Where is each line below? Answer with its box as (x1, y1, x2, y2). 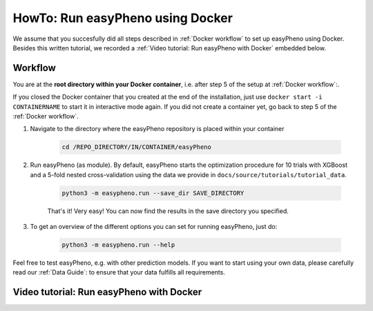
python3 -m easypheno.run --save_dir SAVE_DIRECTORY (61, 189, 245, 197)
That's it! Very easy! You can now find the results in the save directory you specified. (47, 207, 289, 215)
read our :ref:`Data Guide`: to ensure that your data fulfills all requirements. (12, 268, 226, 277)
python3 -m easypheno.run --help (61, 241, 175, 249)
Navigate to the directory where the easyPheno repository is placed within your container (30, 125, 285, 133)
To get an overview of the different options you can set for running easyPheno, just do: (30, 223, 278, 231)
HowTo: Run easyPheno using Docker (12, 10, 233, 26)
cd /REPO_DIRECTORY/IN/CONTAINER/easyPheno (61, 143, 212, 151)
